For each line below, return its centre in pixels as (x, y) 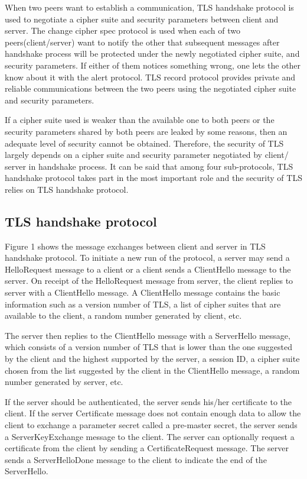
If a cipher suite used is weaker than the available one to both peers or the (140, 120)
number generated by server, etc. (64, 382)
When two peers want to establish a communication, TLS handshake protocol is (149, 7)
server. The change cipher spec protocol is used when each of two (123, 30)
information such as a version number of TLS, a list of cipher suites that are (143, 304)
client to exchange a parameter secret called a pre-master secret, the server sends (151, 425)
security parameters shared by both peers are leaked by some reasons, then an (146, 131)
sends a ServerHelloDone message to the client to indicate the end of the (136, 459)
